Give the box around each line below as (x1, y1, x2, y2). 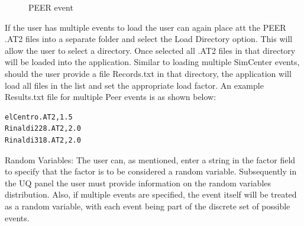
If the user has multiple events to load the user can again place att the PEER (5, 21, 286, 33)
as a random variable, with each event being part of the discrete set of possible (5, 199, 290, 212)
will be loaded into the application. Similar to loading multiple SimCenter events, (5, 56, 300, 68)
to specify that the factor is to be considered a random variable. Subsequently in (5, 165, 297, 177)
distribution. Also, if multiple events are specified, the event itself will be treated (5, 188, 297, 201)
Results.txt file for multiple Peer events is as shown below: (5, 91, 216, 103)
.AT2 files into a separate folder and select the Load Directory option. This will (5, 33, 293, 45)
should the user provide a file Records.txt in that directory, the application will (5, 67, 292, 79)
